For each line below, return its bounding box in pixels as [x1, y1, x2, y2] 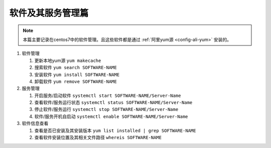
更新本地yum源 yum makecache [34, 57, 101, 63]
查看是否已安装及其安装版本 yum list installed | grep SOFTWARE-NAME [34, 127, 196, 133]
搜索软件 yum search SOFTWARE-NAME [34, 64, 117, 70]
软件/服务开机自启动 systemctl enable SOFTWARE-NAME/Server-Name [34, 113, 188, 119]
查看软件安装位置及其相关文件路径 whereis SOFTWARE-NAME [34, 134, 162, 140]
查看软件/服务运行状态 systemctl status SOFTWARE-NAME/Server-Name [34, 99, 193, 105]
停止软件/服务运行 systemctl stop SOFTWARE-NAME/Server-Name [34, 106, 179, 112]
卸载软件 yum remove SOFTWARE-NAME [34, 78, 117, 84]
